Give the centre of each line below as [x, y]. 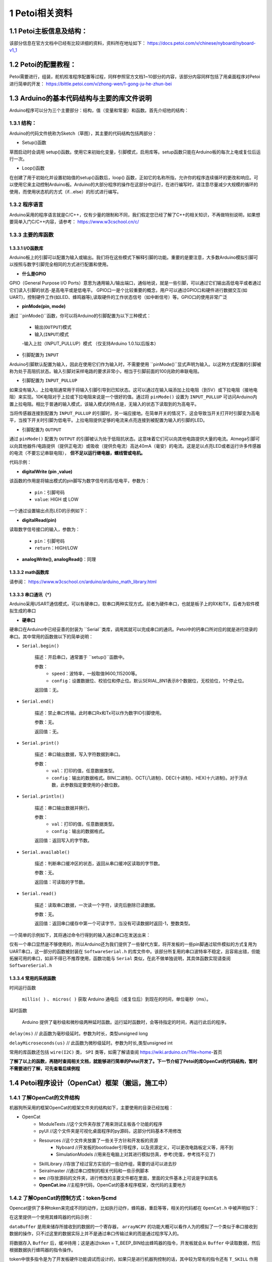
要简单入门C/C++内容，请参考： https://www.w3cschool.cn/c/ [74, 222]
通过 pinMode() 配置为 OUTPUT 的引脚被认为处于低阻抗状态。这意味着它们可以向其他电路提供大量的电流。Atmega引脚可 [135, 439]
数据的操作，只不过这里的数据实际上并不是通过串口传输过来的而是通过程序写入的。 [95, 1234]
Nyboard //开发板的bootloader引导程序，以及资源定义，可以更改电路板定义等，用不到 [145, 1147]
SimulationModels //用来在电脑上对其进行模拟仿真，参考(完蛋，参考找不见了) [136, 1154]
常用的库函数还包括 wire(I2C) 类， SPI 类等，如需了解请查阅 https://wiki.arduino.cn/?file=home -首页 [116, 1052]
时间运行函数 [23, 987]
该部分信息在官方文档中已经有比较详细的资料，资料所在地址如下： [78, 43]
